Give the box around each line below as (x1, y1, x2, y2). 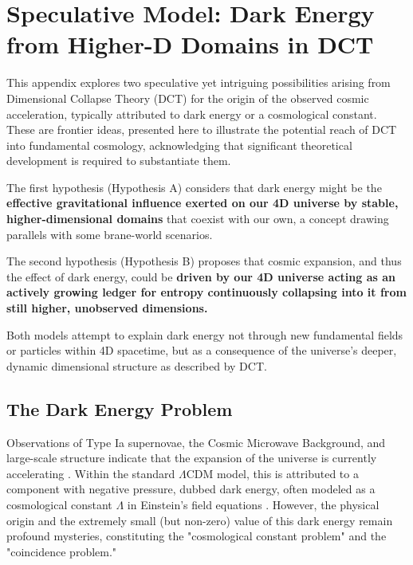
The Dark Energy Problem (6, 396, 233, 421)
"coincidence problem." (6, 543, 117, 559)
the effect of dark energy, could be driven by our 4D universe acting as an (6, 268, 395, 284)
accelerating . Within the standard (6, 465, 175, 481)
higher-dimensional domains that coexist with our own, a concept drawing (6, 210, 389, 227)
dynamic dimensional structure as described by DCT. (6, 357, 267, 374)
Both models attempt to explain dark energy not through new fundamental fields (6, 326, 403, 343)
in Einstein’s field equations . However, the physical (127, 496, 380, 512)
